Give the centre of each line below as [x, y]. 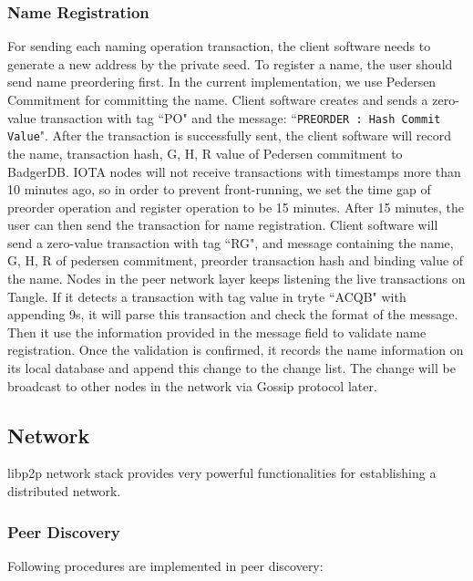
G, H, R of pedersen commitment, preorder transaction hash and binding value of [236, 260]
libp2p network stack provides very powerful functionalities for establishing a [222, 473]
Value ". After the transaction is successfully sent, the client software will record [230, 135]
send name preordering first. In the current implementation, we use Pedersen [222, 82]
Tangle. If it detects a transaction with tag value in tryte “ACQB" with [207, 296]
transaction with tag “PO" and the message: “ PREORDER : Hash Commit [241, 117]
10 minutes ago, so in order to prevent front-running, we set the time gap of [219, 189]
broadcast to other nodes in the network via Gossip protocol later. [192, 385]
